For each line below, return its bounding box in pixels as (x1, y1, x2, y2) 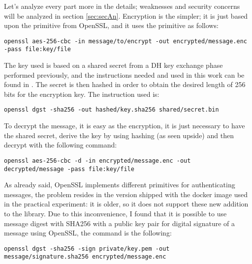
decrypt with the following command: (4, 140, 117, 150)
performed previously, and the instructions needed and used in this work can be (4, 69, 245, 80)
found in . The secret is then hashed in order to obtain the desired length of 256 (4, 79, 246, 89)
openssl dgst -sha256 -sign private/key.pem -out (4, 245, 170, 252)
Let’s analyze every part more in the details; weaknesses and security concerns (4, 1, 240, 11)
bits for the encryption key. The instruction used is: (4, 88, 159, 99)
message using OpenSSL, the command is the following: (4, 228, 172, 238)
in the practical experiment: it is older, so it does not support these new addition (4, 199, 249, 209)
